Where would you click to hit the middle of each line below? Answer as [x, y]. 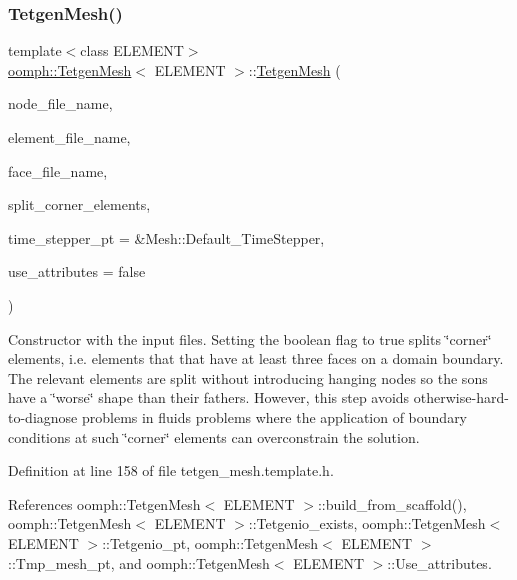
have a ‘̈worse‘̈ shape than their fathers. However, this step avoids [209, 397]
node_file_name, [60, 103]
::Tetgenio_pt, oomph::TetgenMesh [210, 542]
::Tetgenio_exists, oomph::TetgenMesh [367, 523]
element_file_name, [69, 137]
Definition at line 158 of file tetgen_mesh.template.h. [171, 470]
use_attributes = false [77, 271]
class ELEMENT [132, 50]
